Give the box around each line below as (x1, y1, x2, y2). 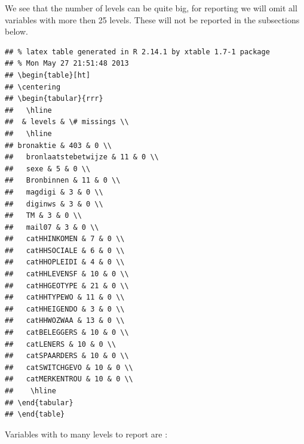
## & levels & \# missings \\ (5, 118, 129, 127)
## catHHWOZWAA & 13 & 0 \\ (5, 316, 125, 325)
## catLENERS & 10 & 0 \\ (5, 340, 116, 349)
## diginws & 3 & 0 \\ (5, 199, 103, 208)
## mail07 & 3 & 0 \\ (5, 223, 99, 232)
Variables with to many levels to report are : (5, 427, 168, 440)
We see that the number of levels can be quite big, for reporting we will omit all (5, 2, 297, 14)
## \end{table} (5, 410, 65, 419)
